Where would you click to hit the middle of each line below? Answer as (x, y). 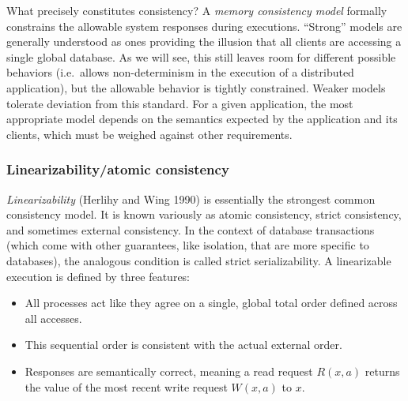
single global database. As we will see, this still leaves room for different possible (201, 56)
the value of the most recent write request (126, 386)
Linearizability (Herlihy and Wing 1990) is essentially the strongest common (191, 199)
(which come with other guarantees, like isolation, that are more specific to (188, 245)
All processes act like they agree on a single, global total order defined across (211, 303)
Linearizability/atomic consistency (118, 169)
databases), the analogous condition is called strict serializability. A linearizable (199, 260)
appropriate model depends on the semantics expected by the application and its (202, 119)
